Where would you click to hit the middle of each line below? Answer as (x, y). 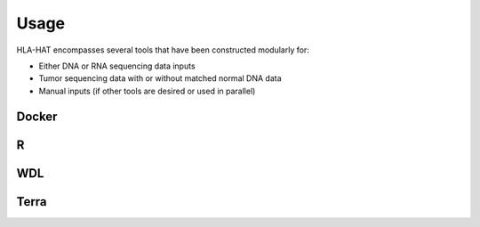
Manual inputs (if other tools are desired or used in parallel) (147, 91)
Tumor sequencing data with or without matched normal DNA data (160, 78)
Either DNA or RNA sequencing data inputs (117, 66)
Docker (37, 116)
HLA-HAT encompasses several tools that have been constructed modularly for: (163, 50)
